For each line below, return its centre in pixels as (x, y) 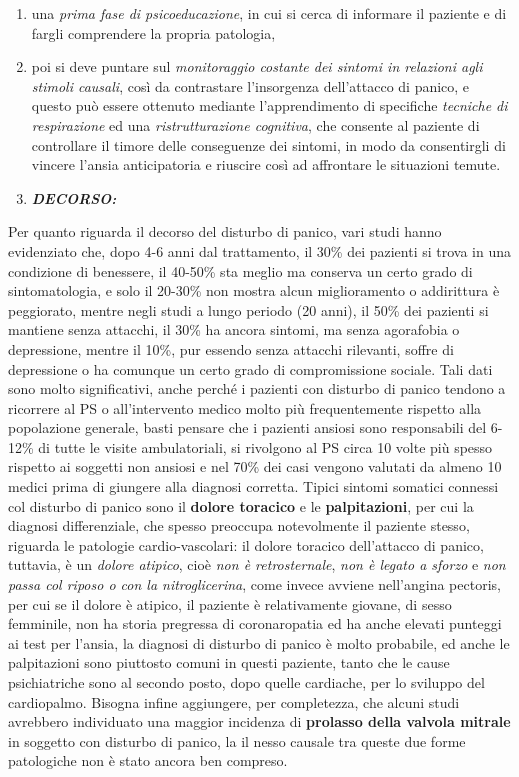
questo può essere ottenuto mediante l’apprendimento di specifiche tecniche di (269, 105)
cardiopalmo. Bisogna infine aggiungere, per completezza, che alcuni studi (234, 701)
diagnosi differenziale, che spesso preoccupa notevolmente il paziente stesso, (239, 525)
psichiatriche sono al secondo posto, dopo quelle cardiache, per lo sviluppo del (246, 682)
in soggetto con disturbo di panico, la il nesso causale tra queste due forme (237, 740)
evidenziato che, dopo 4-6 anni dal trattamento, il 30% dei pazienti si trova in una (259, 250)
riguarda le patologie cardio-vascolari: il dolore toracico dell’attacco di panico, (246, 544)
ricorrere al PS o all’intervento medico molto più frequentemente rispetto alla (245, 407)
